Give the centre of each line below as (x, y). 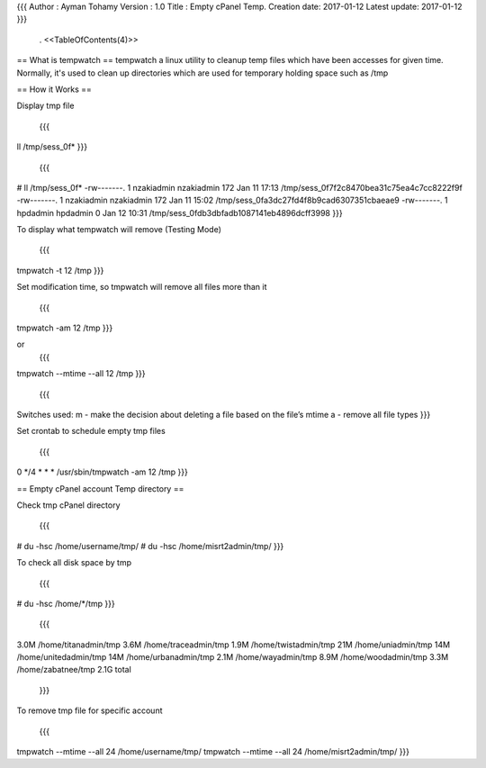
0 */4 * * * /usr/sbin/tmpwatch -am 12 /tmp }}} (103, 472)
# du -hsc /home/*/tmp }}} (66, 603)
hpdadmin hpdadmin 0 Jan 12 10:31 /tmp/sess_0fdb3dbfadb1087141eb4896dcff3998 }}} (180, 212)
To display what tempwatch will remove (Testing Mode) (119, 230)
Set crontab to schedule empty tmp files (91, 431)
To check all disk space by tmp (74, 563)
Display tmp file (45, 106)
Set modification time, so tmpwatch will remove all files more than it (142, 287)
